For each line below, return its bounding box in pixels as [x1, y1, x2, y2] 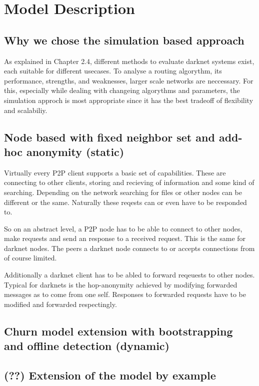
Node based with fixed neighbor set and [4, 129, 215, 144]
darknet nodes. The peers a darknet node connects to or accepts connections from [4, 242, 255, 253]
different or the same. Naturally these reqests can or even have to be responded [4, 196, 247, 207]
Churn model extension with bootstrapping [4, 323, 233, 338]
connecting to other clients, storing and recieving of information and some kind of [4, 177, 254, 187]
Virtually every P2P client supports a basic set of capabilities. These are [4, 167, 226, 177]
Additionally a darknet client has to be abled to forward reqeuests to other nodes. [4, 269, 255, 280]
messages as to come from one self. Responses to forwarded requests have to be [4, 289, 246, 299]
